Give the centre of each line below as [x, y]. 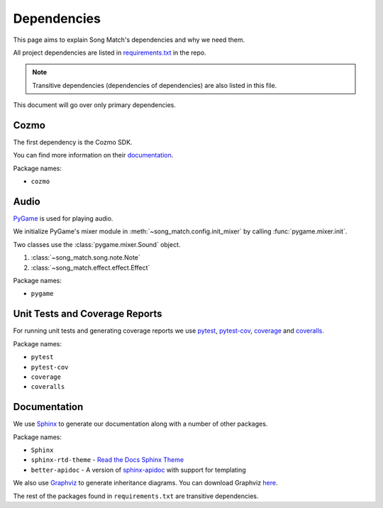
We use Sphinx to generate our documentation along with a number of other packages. [140, 424]
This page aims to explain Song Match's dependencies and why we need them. [129, 40]
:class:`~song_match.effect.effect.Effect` [90, 267]
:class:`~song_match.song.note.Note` [86, 258]
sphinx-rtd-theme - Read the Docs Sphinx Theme [107, 460]
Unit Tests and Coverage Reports [88, 314]
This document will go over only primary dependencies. [95, 105]
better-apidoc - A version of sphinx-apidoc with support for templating [138, 470]
